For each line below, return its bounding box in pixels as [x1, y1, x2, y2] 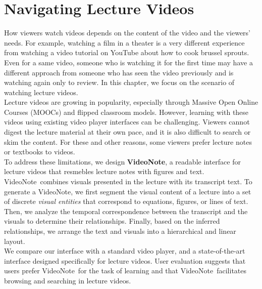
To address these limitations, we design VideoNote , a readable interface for [4, 156, 241, 167]
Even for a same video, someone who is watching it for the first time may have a [4, 57, 253, 67]
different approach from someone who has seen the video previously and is [4, 67, 234, 77]
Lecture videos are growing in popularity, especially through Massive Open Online [4, 97, 258, 107]
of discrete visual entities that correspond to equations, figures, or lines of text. [4, 196, 248, 207]
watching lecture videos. [4, 87, 78, 97]
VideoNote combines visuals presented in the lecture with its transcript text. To [4, 176, 252, 187]
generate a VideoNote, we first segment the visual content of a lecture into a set [4, 186, 251, 196]
